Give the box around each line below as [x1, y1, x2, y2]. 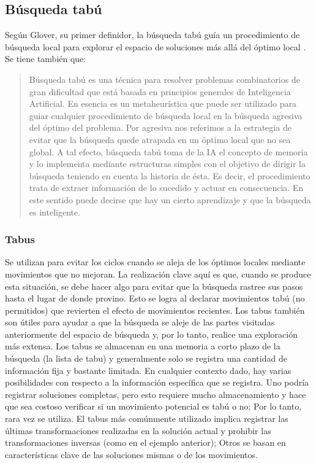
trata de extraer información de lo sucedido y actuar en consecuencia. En [29, 181, 304, 194]
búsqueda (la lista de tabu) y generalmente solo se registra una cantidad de [5, 352, 287, 365]
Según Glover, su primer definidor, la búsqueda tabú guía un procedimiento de [5, 28, 300, 41]
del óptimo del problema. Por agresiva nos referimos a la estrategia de [29, 121, 292, 134]
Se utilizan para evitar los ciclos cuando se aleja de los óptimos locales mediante [5, 255, 306, 268]
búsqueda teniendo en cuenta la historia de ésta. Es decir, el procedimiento [29, 169, 310, 182]
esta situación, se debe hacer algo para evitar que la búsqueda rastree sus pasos [5, 279, 303, 292]
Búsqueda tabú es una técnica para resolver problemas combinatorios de [29, 72, 300, 85]
